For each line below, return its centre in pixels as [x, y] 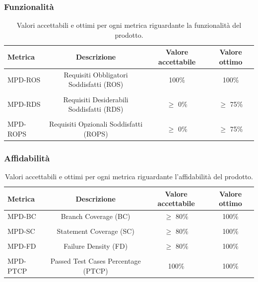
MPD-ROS [24, 79]
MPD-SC [21, 231]
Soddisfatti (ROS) [96, 84]
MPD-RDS [24, 104]
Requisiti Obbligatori [96, 74]
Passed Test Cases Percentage [96, 261]
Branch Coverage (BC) [96, 216]
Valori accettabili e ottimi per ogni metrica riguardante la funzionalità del [129, 25]
